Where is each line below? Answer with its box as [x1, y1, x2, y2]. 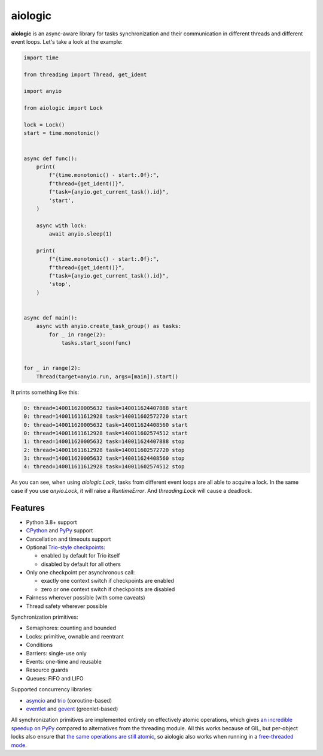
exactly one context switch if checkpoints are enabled [41, 577, 175, 585]
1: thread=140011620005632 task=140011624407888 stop [23, 438, 185, 445]
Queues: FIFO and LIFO [26, 674, 84, 682]
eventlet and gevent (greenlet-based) [26, 705, 118, 712]
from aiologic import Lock [23, 105, 103, 112]
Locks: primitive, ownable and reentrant [26, 632, 124, 640]
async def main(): [23, 315, 78, 321]
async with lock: [36, 222, 87, 229]
